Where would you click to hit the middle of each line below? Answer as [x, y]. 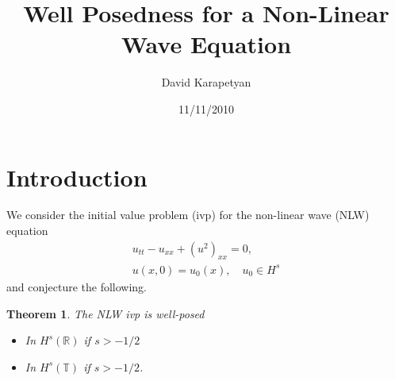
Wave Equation [206, 44]
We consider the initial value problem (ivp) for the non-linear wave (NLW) [188, 215]
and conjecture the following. [77, 286]
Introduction [77, 177]
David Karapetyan [206, 82]
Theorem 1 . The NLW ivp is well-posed [105, 313]
